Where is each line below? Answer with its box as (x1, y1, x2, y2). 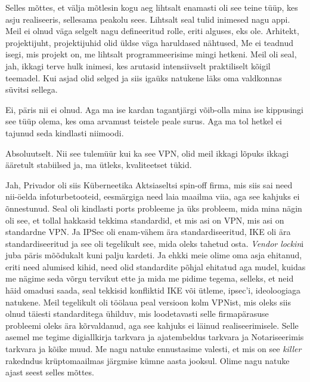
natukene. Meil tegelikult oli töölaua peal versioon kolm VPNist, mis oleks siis (5, 295, 292, 308)
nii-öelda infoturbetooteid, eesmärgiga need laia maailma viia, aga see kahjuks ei (5, 190, 300, 203)
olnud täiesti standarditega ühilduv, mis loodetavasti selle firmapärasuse (5, 307, 269, 320)
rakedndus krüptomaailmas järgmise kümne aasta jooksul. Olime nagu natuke (5, 354, 290, 366)
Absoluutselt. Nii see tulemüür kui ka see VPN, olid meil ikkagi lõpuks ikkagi (5, 146, 289, 159)
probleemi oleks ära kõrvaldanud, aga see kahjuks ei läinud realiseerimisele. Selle (5, 319, 299, 331)
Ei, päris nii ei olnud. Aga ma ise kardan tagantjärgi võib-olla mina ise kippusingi (5, 103, 304, 115)
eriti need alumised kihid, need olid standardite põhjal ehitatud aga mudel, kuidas (5, 260, 306, 273)
